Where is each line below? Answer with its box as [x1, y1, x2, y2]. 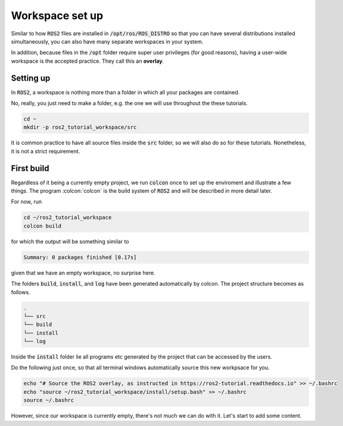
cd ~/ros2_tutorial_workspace [23, 214, 112, 221]
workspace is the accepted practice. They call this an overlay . [11, 57, 164, 64]
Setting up [11, 73, 51, 83]
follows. [11, 288, 30, 295]
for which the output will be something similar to [11, 237, 129, 245]
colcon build [23, 223, 62, 229]
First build [11, 163, 49, 173]
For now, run [11, 198, 42, 205]
